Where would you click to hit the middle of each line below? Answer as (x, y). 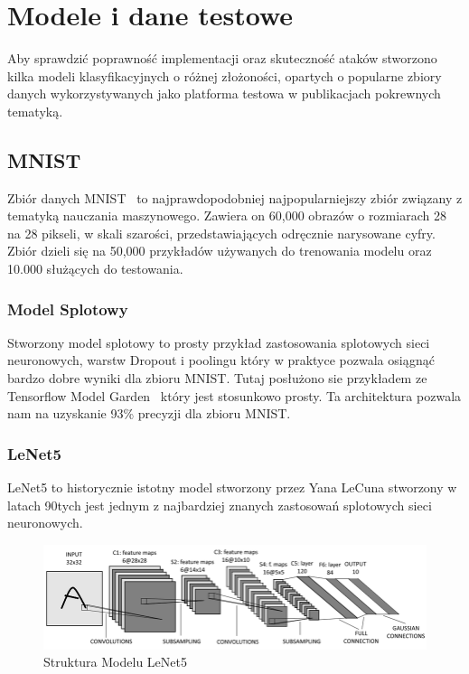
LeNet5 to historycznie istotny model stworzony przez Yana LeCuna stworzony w (232, 487)
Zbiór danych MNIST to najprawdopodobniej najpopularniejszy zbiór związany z (235, 197)
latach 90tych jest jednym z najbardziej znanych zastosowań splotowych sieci (220, 505)
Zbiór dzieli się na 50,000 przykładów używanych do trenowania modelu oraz (220, 251)
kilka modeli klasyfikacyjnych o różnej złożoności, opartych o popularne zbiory (225, 75)
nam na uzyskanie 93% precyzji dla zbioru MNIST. (149, 413)
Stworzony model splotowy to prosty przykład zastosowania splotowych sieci (219, 342)
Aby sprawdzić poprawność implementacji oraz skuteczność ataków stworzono (222, 58)
